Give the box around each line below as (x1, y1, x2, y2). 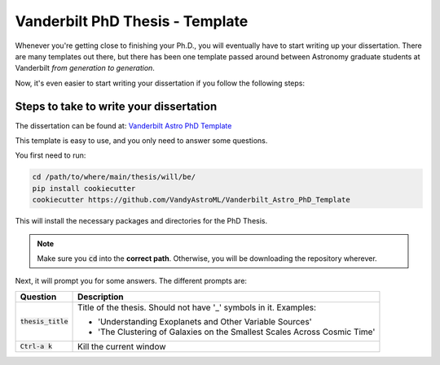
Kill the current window (77, 341, 166, 352)
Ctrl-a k (20, 342, 53, 351)
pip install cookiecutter (32, 184, 136, 193)
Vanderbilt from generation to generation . (15, 63, 155, 73)
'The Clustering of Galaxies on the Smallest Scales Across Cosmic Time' (98, 326, 376, 337)
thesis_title (20, 317, 68, 326)
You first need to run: (15, 150, 86, 160)
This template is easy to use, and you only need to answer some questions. (15, 136, 268, 146)
